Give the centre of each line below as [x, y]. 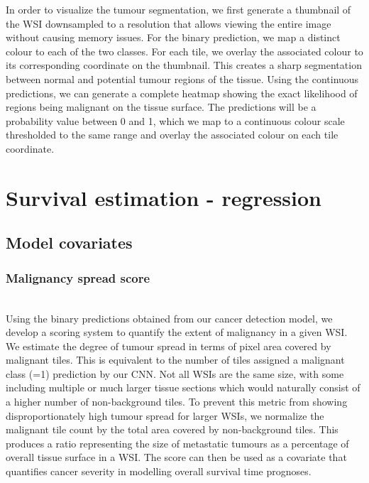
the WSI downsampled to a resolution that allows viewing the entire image [169, 23]
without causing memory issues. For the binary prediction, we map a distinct [173, 37]
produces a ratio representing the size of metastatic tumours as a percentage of [177, 443]
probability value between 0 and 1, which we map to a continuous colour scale [175, 120]
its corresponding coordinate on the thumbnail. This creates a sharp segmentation [184, 65]
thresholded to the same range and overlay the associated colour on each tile [172, 135]
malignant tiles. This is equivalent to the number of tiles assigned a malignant [175, 360]
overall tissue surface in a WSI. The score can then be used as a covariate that [176, 457]
